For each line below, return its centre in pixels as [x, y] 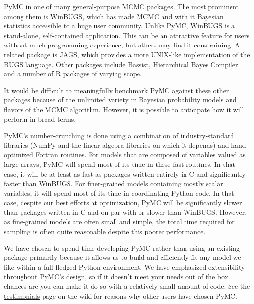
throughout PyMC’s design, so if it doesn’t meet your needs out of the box [116, 276]
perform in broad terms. [40, 119]
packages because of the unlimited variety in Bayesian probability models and [120, 100]
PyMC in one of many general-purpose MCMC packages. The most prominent [122, 6]
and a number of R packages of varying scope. [73, 74]
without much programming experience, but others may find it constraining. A [122, 45]
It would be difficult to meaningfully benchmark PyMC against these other [116, 90]
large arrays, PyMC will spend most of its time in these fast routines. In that [120, 164]
